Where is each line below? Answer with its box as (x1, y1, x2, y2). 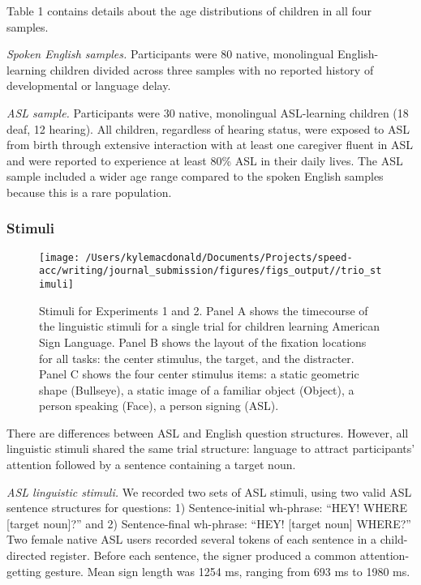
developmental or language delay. (6, 77, 171, 94)
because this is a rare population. (6, 183, 172, 200)
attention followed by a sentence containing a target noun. (6, 456, 296, 473)
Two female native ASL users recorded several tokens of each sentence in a (6, 531, 377, 548)
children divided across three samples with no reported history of (49, 61, 374, 78)
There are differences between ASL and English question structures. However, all (6, 424, 409, 441)
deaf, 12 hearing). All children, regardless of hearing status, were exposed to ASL (6, 120, 410, 137)
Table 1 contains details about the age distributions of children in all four (6, 2, 372, 19)
